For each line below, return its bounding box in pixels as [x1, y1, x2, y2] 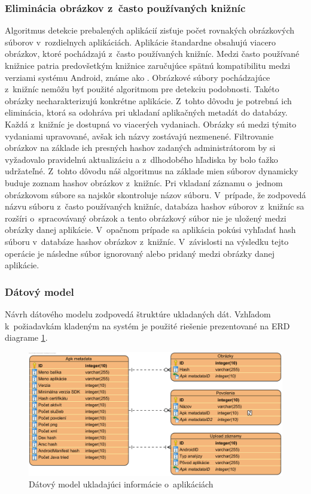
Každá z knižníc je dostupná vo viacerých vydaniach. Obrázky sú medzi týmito [5, 117, 297, 130]
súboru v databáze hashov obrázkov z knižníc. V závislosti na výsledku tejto [5, 235, 289, 247]
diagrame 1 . [5, 331, 48, 344]
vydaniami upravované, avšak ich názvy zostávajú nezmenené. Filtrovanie [5, 129, 274, 142]
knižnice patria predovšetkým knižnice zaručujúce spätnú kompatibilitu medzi [5, 59, 291, 71]
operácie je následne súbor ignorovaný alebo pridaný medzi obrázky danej [5, 247, 275, 259]
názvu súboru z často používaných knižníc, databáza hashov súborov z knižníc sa [5, 200, 304, 213]
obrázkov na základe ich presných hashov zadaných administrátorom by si [5, 141, 276, 154]
